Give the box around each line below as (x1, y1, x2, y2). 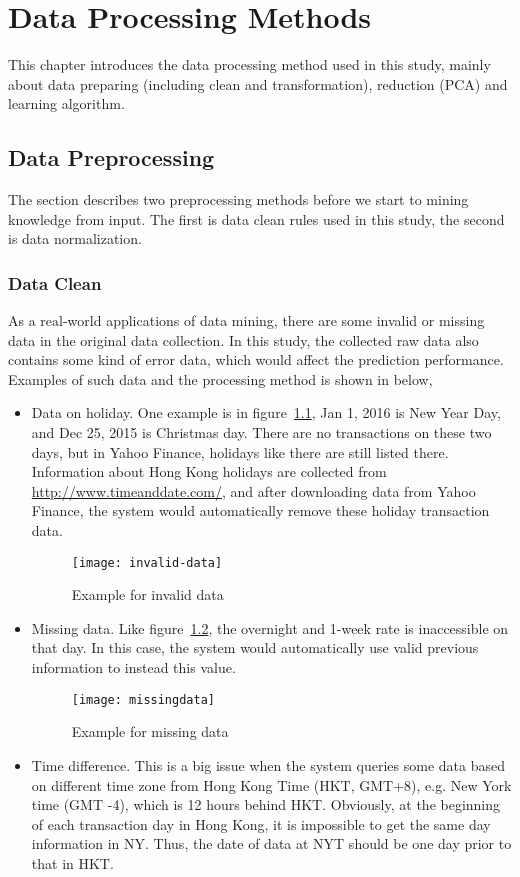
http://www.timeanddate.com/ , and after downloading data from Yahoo (31, 480, 476, 501)
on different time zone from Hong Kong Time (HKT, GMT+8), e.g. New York (31, 774, 512, 795)
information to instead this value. (31, 657, 236, 678)
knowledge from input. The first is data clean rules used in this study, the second (8, 208, 505, 229)
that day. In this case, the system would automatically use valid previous (31, 637, 479, 658)
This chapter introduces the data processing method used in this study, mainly (8, 54, 491, 75)
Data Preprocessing (8, 142, 215, 173)
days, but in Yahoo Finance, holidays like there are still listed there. (31, 441, 449, 462)
